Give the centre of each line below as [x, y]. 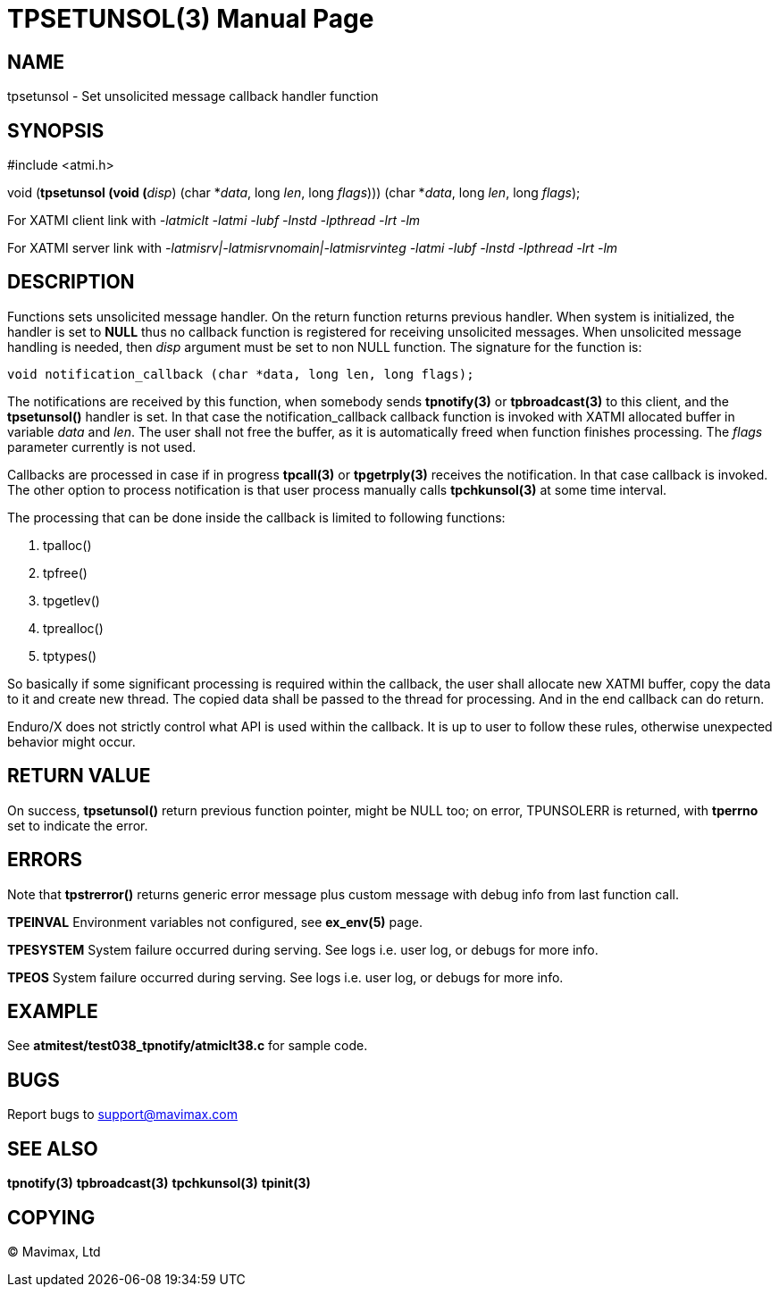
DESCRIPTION [71, 282]
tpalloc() [67, 545]
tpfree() [65, 572]
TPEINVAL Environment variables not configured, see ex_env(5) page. [215, 922]
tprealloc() [73, 628]
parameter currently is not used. [102, 447]
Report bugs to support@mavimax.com [122, 1115]
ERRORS [45, 860]
